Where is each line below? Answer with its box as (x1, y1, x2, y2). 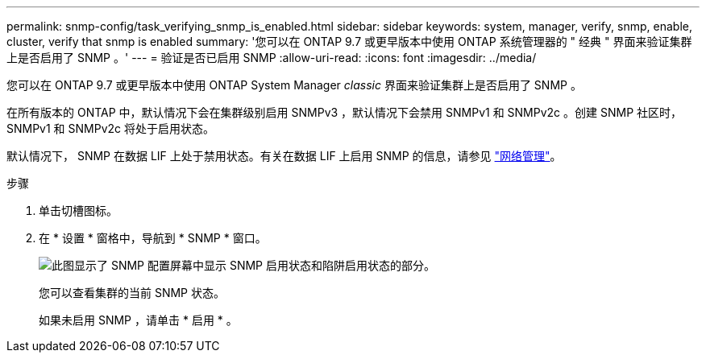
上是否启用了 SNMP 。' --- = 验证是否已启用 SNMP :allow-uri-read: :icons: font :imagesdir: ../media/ (6, 51, 537, 64)
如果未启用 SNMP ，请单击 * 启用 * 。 (39, 313, 238, 327)
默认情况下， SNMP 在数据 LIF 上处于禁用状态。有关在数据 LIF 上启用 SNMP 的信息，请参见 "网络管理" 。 (6, 149, 562, 163)
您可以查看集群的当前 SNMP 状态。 (39, 286, 225, 299)
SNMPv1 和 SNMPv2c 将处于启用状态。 (6, 122, 215, 135)
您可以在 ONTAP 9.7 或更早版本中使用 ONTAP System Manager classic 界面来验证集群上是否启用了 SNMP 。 (6, 78, 582, 92)
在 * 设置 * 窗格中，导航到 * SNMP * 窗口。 (39, 231, 267, 245)
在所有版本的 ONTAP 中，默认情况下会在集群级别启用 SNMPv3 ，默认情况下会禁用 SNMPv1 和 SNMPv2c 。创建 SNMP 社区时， (6, 105, 683, 119)
